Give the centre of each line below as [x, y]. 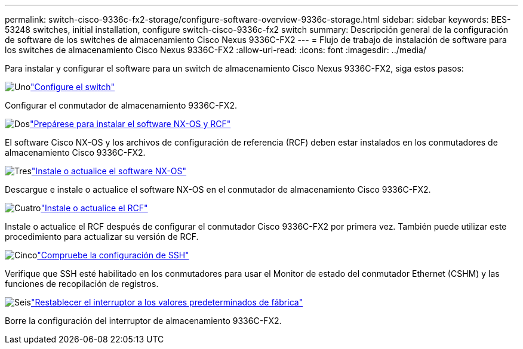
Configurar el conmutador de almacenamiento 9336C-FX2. [121, 105]
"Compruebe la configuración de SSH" [113, 255]
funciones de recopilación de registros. [82, 284]
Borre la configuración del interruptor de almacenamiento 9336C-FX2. [143, 321]
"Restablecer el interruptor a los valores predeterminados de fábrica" [167, 302]
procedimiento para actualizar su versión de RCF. [102, 237]
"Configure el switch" [73, 87]
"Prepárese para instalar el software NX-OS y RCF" [130, 124]
